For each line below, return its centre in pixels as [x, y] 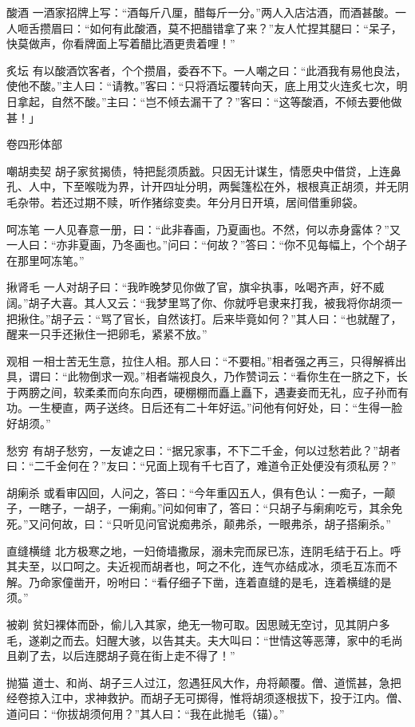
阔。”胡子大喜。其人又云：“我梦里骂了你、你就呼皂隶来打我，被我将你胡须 [199, 302]
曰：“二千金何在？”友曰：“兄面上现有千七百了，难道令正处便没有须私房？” [202, 466]
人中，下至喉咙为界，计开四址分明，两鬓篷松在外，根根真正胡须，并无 [213, 186]
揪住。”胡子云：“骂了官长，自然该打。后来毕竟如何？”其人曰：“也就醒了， [209, 318]
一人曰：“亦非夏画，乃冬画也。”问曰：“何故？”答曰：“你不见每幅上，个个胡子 [207, 245]
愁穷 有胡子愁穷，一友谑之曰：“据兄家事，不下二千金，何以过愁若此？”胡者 [204, 450]
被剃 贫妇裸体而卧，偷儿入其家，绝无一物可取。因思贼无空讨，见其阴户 [193, 624]
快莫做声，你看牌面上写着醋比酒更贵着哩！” [121, 43]
